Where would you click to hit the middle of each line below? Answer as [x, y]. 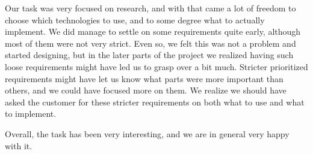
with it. [19, 145]
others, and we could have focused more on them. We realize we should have [146, 90]
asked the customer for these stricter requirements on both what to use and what [155, 102]
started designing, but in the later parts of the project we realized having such [149, 55]
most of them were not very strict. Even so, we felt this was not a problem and [150, 43]
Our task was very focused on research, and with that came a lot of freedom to [150, 8]
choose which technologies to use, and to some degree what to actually [135, 19]
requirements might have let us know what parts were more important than [144, 78]
